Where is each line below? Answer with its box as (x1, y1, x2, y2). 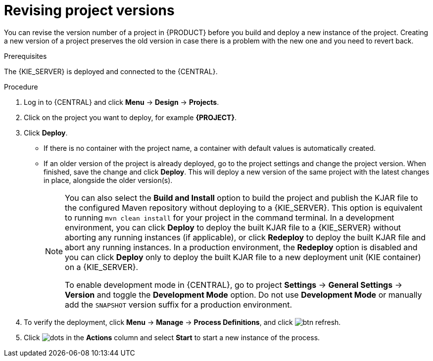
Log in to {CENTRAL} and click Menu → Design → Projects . (24, 97, 219, 106)
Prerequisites (4, 51, 47, 60)
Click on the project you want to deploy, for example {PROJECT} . (24, 113, 237, 122)
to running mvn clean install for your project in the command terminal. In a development (65, 212, 394, 223)
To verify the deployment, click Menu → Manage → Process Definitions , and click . (24, 317, 341, 326)
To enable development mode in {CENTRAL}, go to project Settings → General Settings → (65, 279, 402, 290)
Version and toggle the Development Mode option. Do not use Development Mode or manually (65, 289, 422, 300)
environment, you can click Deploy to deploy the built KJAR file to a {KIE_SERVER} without (65, 222, 401, 232)
